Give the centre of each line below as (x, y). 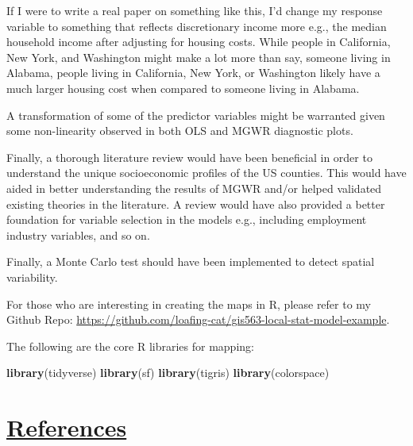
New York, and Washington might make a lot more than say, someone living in (199, 57)
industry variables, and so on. (78, 235)
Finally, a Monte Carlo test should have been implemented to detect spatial (191, 261)
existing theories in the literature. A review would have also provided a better (196, 204)
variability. (32, 277)
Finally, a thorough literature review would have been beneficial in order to (189, 157)
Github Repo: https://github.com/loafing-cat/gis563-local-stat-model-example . (198, 319)
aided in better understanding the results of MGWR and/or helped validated (194, 188)
